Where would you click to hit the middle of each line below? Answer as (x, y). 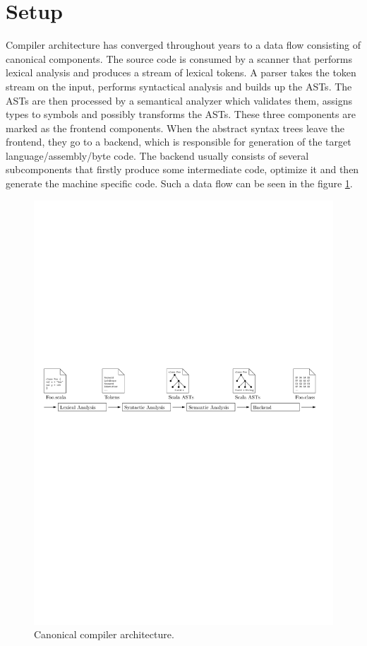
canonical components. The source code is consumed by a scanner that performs (179, 58)
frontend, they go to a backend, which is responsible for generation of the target (179, 142)
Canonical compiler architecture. (104, 634)
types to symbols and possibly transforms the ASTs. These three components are (181, 114)
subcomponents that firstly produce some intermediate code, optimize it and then (182, 169)
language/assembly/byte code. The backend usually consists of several (157, 155)
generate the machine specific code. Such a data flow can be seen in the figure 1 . (179, 183)
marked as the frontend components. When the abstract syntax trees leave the (175, 128)
